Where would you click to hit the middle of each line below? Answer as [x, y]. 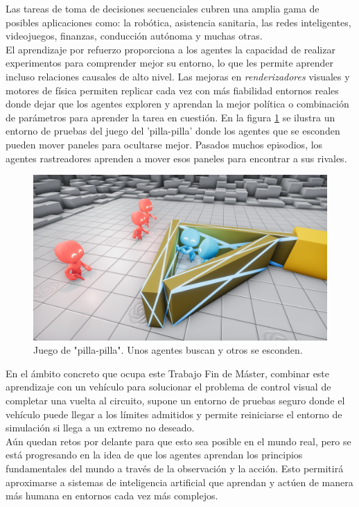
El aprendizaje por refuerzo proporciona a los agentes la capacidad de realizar [170, 49]
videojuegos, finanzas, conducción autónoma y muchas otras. [134, 36]
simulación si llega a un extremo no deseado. [100, 428]
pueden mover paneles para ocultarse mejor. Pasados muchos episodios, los [164, 144]
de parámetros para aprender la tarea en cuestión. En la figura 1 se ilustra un [170, 117]
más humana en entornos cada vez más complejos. [112, 496]
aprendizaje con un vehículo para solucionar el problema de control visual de [168, 387]
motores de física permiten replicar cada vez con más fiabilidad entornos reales [172, 90]
